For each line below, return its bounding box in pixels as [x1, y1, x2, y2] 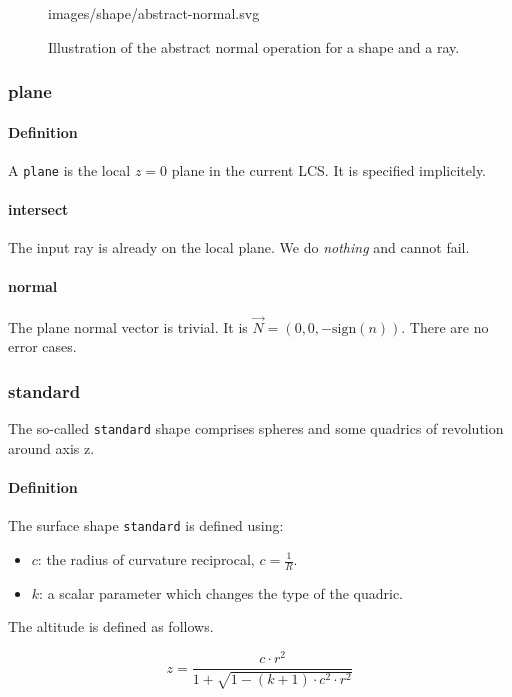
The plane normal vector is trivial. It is [8, 316, 248, 337]
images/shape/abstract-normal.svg [48, 3, 260, 23]
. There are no [401, 316, 489, 337]
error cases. [8, 336, 77, 357]
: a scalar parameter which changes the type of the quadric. [39, 582, 403, 603]
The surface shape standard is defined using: [8, 515, 284, 536]
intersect [8, 199, 69, 220]
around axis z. [8, 437, 95, 458]
